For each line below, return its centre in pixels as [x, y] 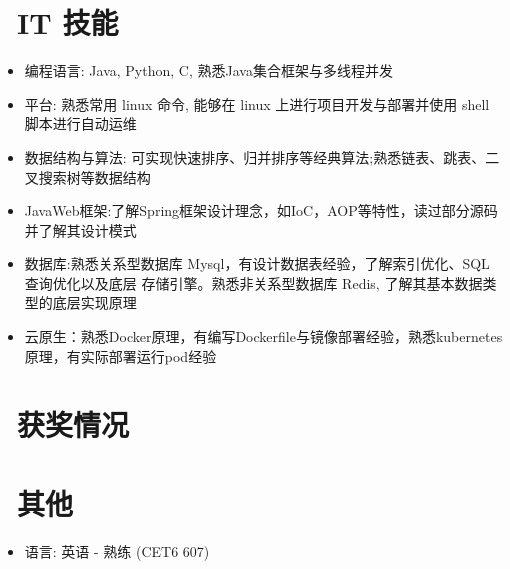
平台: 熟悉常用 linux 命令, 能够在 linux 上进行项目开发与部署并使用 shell [257, 103]
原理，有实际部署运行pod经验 [120, 355]
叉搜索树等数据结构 [87, 176]
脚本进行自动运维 [80, 123]
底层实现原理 [94, 302]
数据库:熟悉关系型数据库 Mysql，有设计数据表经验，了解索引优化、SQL [257, 263]
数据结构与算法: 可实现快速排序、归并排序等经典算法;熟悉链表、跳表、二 [262, 156]
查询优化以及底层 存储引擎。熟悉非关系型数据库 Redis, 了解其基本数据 [253, 282]
